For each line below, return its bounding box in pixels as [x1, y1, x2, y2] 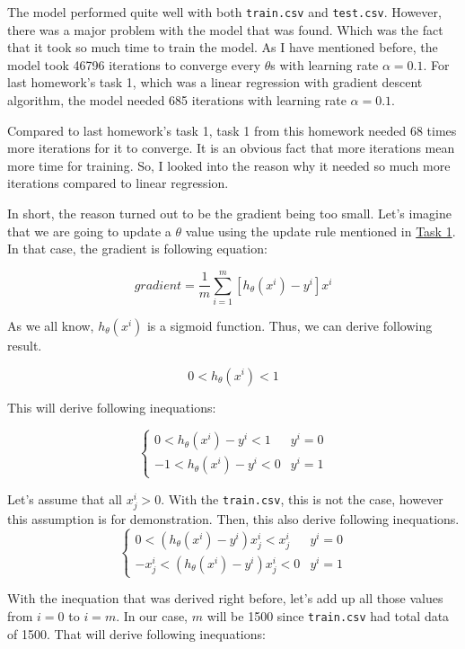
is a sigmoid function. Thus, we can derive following [146, 316, 433, 334]
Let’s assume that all [7, 489, 122, 508]
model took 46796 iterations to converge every [7, 55, 261, 74]
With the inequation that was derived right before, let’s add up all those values [7, 589, 443, 608]
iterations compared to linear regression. [7, 173, 229, 192]
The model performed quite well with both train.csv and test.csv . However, [7, 3, 442, 21]
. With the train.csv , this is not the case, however [161, 489, 443, 508]
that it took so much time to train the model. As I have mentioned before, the [7, 38, 438, 57]
